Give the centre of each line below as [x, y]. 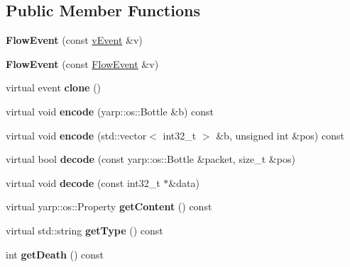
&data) [184, 182]
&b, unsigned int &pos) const [280, 135]
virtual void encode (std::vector [76, 135]
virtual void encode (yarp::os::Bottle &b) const [110, 111]
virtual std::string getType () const [84, 230]
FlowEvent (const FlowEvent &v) [82, 63]
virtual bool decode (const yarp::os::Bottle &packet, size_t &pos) [151, 159]
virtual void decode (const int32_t [83, 182]
